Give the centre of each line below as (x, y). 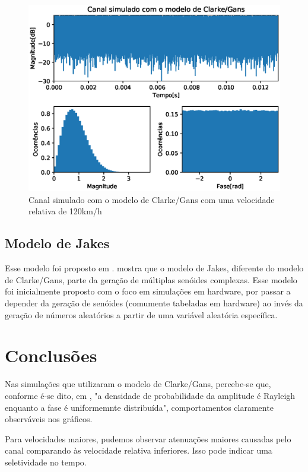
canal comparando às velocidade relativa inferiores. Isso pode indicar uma (139, 450)
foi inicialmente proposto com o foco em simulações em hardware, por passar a (148, 291)
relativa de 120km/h (65, 211)
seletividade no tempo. (46, 462)
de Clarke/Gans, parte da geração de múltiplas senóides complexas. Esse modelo (151, 279)
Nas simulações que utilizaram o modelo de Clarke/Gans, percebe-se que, (138, 384)
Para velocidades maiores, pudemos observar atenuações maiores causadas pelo (148, 438)
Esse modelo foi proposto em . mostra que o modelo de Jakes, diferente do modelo (154, 268)
